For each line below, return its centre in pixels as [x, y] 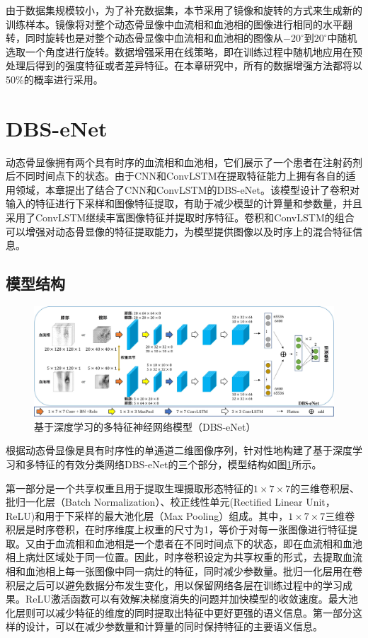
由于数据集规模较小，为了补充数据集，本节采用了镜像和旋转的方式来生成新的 [184, 10]
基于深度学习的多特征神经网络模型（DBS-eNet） [145, 426]
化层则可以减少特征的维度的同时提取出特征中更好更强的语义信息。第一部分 [179, 612]
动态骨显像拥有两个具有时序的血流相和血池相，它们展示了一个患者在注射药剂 [184, 162]
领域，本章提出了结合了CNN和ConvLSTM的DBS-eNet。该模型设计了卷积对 [187, 189]
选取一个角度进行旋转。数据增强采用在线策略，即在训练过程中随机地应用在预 [184, 51]
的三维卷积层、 [325, 488]
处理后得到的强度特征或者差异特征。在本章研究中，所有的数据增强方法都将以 [184, 65]
